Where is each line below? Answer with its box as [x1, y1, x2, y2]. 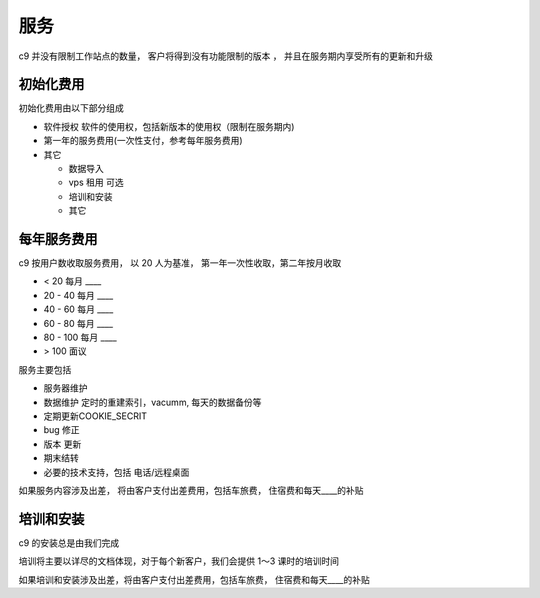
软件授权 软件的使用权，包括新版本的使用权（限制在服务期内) [43, 120, 295, 132]
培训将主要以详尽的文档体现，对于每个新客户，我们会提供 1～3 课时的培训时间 [18, 555, 340, 567]
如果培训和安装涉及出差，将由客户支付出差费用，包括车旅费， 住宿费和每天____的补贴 [18, 573, 370, 585]
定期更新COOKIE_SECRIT [43, 410, 148, 422]
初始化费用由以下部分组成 [18, 102, 124, 114]
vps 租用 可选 [68, 176, 124, 189]
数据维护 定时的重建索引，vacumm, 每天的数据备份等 [43, 396, 262, 408]
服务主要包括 [18, 363, 72, 375]
